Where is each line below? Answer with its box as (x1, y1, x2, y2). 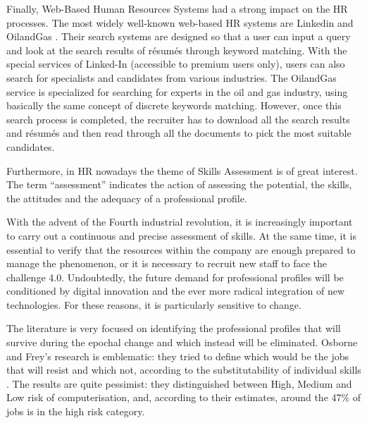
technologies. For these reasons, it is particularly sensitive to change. (6, 297, 301, 312)
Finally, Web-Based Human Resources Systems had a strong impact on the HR (6, 1, 348, 16)
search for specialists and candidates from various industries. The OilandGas (6, 70, 337, 85)
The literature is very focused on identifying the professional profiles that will (6, 321, 341, 336)
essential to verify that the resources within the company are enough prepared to (6, 242, 356, 257)
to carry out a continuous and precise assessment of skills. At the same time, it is (6, 228, 357, 243)
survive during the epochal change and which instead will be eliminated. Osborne (6, 335, 358, 350)
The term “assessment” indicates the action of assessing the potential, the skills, (6, 177, 352, 192)
